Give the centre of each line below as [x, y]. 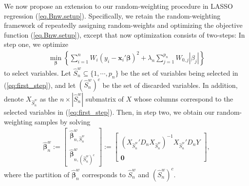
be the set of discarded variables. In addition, [170, 85]
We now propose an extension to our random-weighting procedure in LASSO [118, 6]
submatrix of [105, 99]
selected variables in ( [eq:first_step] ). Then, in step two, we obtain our [109, 112]
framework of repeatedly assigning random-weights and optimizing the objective [123, 25]
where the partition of [37, 174]
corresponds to [104, 174]
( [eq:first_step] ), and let [40, 85]
